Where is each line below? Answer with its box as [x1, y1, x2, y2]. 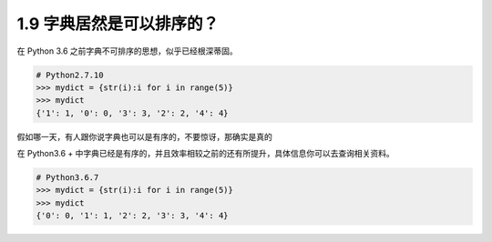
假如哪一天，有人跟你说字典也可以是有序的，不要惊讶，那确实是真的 [16, 131, 272, 142]
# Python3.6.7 [36, 173, 99, 183]
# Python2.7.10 [36, 69, 104, 80]
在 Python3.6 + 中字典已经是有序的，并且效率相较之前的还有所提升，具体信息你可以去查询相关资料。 [16, 148, 395, 159]
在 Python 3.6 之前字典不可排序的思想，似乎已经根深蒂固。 [16, 45, 239, 56]
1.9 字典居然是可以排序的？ [16, 14, 219, 34]
